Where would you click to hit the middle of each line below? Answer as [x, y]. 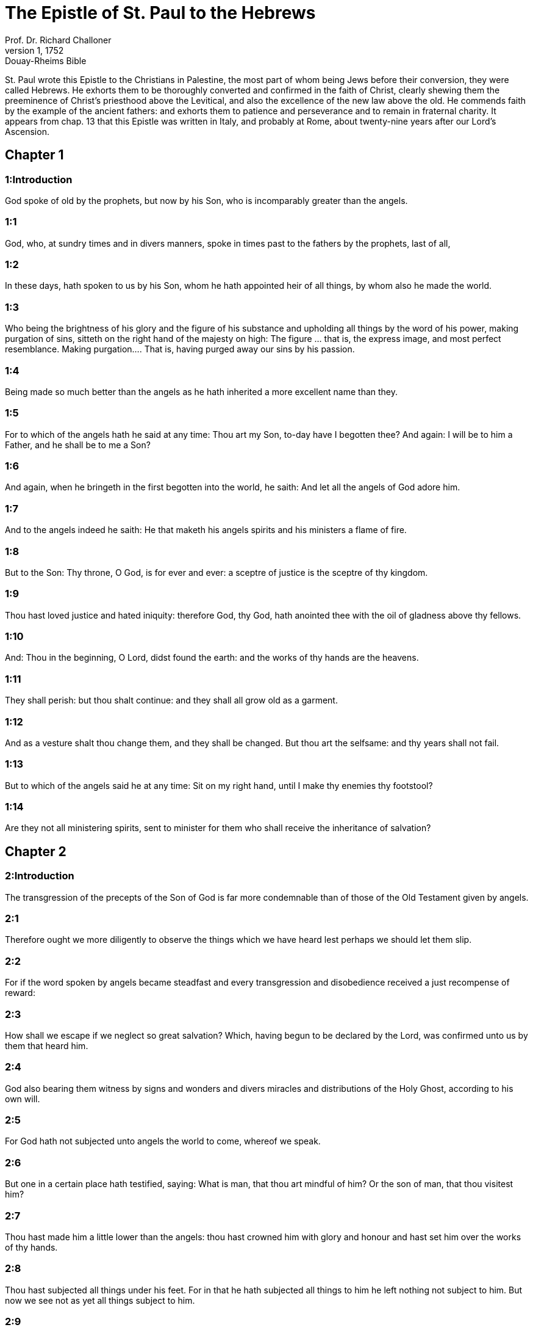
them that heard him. [47, 1045]
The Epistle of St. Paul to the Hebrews [160, 13]
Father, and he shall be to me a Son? [78, 445]
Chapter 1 [34, 155]
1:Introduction [39, 179]
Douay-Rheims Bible [46, 60]
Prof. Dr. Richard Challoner [58, 40]
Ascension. [27, 131]
